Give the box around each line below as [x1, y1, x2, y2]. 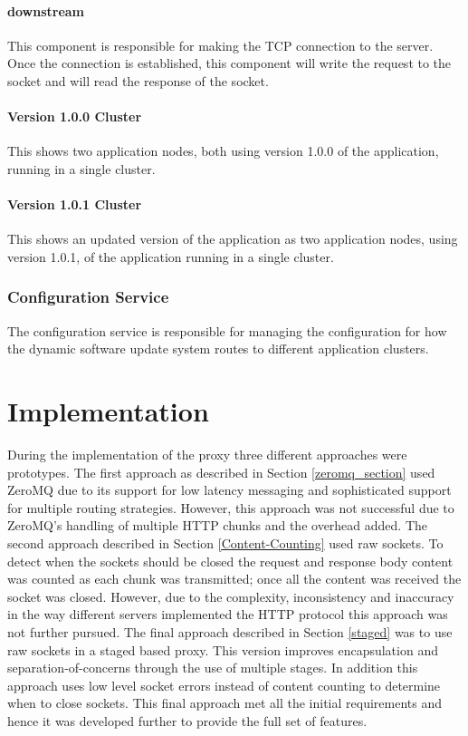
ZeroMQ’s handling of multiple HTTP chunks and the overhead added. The [7, 516, 428, 535]
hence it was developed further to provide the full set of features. [7, 711, 368, 730]
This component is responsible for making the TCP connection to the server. [7, 35, 434, 54]
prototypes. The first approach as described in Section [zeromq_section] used [7, 462, 435, 481]
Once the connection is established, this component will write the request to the [7, 53, 452, 73]
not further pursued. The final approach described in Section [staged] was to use [7, 623, 453, 642]
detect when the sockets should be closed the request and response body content [7, 551, 454, 570]
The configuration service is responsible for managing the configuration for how [7, 321, 447, 340]
